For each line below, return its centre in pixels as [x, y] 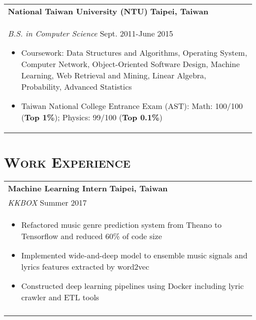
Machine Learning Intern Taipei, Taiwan [88, 188]
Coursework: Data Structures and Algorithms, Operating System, [134, 53]
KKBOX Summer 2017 [48, 203]
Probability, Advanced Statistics [77, 87]
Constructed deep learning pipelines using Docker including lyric [133, 286]
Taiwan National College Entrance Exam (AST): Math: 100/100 [132, 106]
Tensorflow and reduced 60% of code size [92, 236]
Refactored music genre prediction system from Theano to [122, 225]
